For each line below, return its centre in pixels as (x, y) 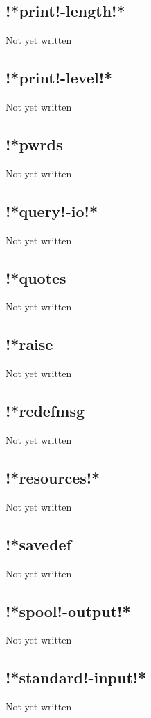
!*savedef (39, 544)
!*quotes (36, 277)
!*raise (29, 344)
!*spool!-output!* (68, 611)
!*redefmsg (45, 411)
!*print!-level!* (59, 78)
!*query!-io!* (52, 210)
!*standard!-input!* (76, 677)
